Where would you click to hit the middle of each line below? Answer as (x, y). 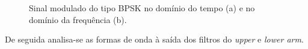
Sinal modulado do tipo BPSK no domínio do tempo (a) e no (142, 8)
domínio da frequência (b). (78, 19)
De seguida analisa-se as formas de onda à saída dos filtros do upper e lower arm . (154, 39)
